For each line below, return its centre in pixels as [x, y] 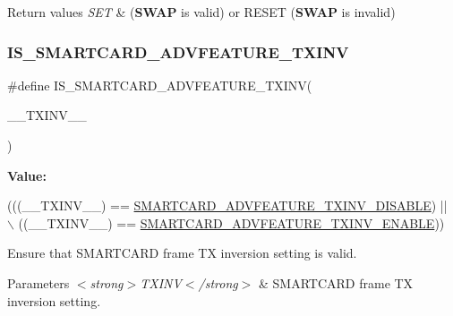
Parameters [38, 282]
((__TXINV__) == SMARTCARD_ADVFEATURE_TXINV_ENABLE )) [231, 222]
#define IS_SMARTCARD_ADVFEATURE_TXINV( [160, 85]
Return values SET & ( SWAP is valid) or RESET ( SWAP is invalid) [201, 12]
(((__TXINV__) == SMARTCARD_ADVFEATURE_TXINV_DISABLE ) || [227, 205]
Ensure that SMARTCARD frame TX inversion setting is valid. [182, 253]
